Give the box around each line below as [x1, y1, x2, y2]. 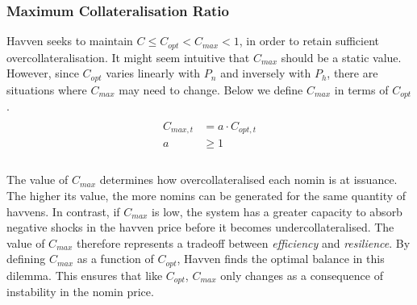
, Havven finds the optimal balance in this [177, 250, 385, 267]
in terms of [334, 81, 389, 98]
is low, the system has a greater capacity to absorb [152, 203, 402, 219]
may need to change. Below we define [119, 81, 303, 98]
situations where [6, 81, 87, 98]
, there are [327, 65, 378, 81]
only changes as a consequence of [220, 266, 383, 283]
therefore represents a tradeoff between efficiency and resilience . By [76, 234, 411, 251]
